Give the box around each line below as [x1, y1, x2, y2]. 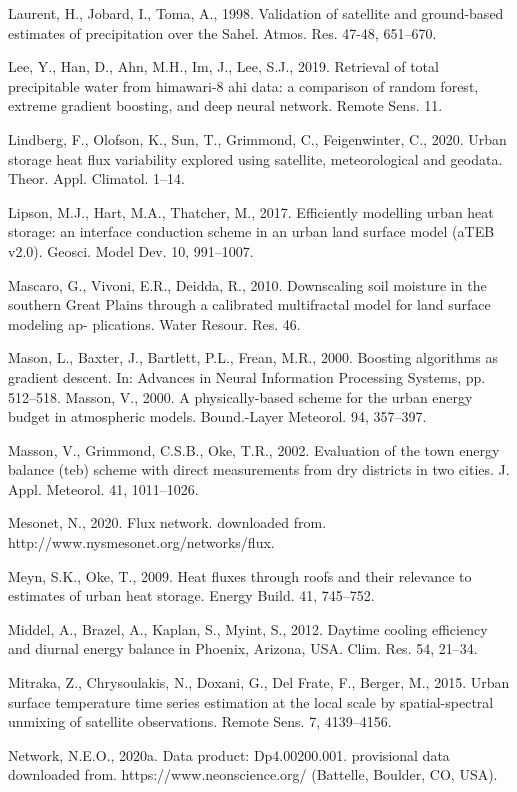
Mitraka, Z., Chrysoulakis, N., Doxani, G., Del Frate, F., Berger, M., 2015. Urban [8, 672, 510, 693]
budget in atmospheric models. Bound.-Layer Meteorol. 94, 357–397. [8, 406, 427, 427]
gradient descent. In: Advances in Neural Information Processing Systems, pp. [8, 366, 486, 387]
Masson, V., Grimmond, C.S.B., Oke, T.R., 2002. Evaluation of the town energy [8, 439, 500, 460]
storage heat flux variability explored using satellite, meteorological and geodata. [8, 148, 503, 169]
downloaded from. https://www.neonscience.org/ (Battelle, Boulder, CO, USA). [8, 764, 498, 785]
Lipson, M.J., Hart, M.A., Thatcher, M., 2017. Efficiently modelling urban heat [8, 201, 494, 222]
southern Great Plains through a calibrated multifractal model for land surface [8, 294, 491, 315]
